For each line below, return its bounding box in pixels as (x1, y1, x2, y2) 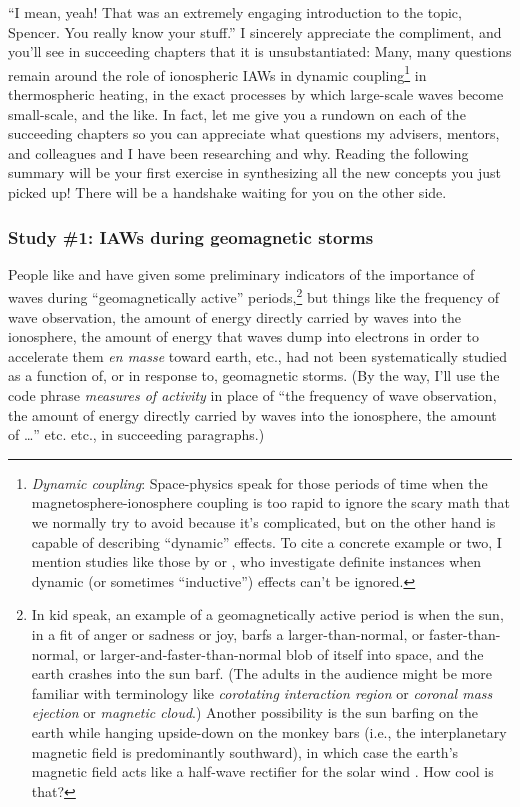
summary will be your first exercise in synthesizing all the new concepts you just (8, 162, 501, 183)
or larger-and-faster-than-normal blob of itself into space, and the (83, 643, 484, 664)
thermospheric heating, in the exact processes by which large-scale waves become (8, 84, 504, 105)
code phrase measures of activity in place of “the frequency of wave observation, (8, 385, 497, 406)
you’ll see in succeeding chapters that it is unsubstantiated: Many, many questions (8, 41, 512, 62)
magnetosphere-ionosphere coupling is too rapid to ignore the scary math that (31, 492, 510, 513)
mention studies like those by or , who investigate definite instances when (31, 551, 482, 572)
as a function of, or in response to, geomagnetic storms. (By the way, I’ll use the (8, 365, 500, 386)
